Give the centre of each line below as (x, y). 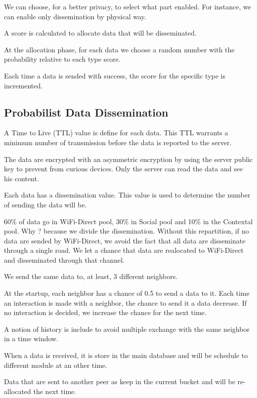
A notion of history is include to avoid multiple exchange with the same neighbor (127, 329)
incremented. (23, 85)
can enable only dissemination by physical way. (75, 16)
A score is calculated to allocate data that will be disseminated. (100, 33)
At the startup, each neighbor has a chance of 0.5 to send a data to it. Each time (127, 293)
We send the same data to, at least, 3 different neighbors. (91, 276)
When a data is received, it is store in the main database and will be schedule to (126, 355)
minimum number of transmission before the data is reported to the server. (118, 142)
